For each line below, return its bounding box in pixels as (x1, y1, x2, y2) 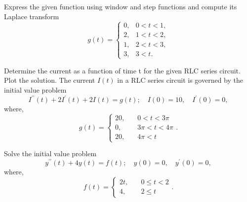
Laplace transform (4, 11, 59, 21)
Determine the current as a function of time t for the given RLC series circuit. (4, 65, 241, 75)
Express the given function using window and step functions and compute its (4, 1, 237, 11)
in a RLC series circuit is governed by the (117, 75, 243, 85)
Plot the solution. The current (4, 75, 95, 85)
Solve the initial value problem (4, 148, 97, 159)
